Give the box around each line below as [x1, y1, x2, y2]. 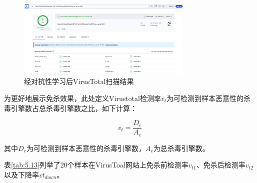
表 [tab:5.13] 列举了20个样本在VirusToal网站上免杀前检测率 [4, 159, 188, 170]
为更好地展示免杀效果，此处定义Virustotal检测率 [4, 93, 161, 103]
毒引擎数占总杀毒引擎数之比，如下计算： [4, 102, 137, 113]
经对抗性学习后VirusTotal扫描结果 [24, 76, 134, 86]
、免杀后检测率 [196, 159, 245, 170]
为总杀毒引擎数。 [153, 142, 209, 153]
